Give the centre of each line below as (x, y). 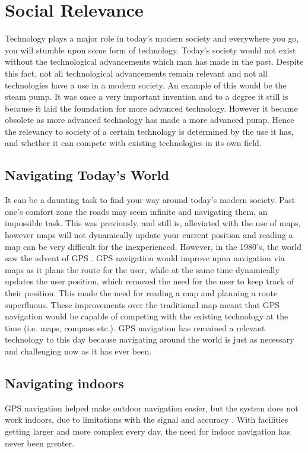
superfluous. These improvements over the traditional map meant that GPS (142, 304)
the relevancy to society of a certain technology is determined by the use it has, (149, 131)
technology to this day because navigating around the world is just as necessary (150, 339)
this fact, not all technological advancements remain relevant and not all (136, 73)
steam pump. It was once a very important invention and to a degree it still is (147, 96)
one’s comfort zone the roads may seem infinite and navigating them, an (136, 211)
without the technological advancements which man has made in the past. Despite (154, 61)
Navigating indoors (64, 383)
